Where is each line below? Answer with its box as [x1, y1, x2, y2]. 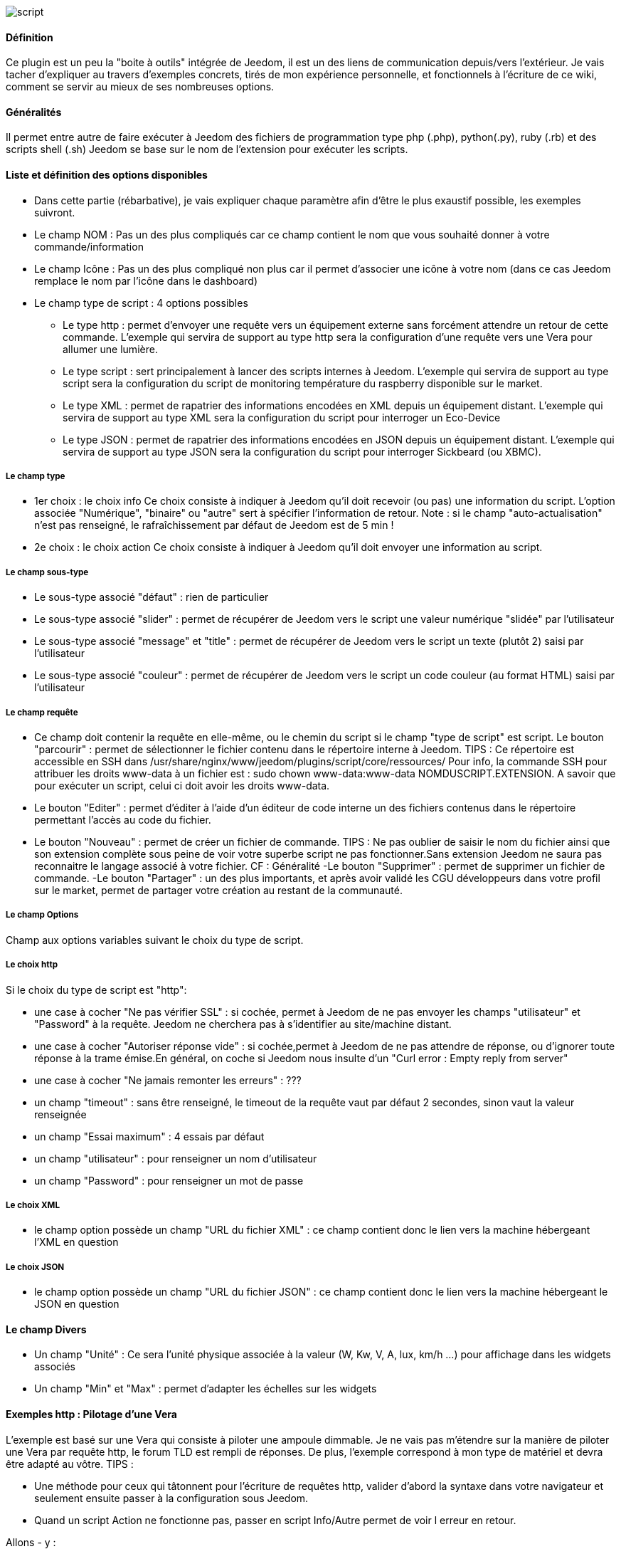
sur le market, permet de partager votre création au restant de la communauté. [34, 884, 403, 896]
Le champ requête [6, 707, 78, 718]
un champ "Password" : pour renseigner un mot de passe [34, 1174, 304, 1187]
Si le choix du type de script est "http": [6, 983, 187, 996]
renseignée [34, 1108, 87, 1120]
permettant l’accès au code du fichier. [34, 814, 211, 826]
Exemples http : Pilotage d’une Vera [6, 1407, 177, 1420]
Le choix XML [6, 1199, 60, 1210]
